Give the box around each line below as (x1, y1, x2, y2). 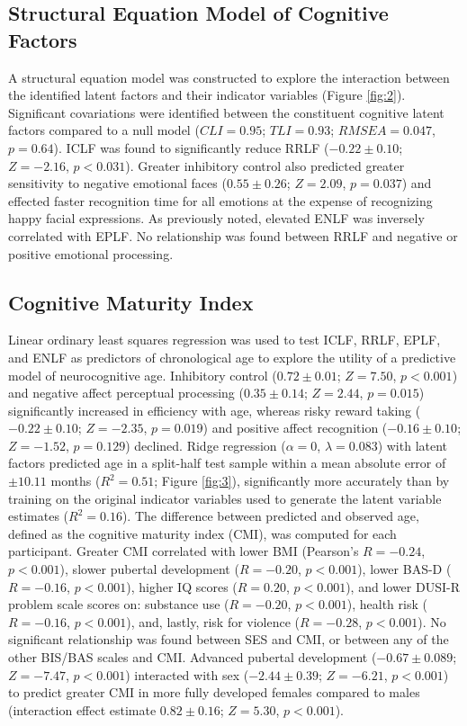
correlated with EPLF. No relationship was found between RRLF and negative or (8, 226, 458, 245)
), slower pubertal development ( (59, 560, 239, 578)
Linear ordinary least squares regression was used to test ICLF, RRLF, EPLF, (8, 330, 441, 349)
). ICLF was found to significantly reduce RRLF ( (53, 138, 329, 157)
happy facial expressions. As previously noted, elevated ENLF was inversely (8, 209, 425, 228)
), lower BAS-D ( (357, 560, 452, 578)
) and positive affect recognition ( (202, 418, 388, 437)
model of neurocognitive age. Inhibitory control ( (8, 365, 277, 384)
